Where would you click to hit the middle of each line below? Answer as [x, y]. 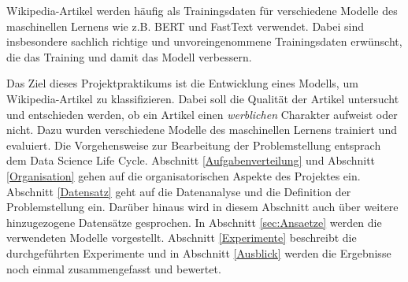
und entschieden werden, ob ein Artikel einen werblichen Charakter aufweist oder [202, 114]
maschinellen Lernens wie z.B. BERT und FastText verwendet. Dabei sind [185, 26]
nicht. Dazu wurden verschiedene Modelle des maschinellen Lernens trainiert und [202, 130]
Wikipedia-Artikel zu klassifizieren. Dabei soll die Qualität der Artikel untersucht [203, 98]
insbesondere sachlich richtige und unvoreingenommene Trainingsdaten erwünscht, [204, 41]
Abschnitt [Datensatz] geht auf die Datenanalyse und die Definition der [179, 191]
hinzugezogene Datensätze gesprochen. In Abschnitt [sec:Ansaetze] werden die [194, 222]
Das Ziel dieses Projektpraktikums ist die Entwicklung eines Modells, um [182, 83]
